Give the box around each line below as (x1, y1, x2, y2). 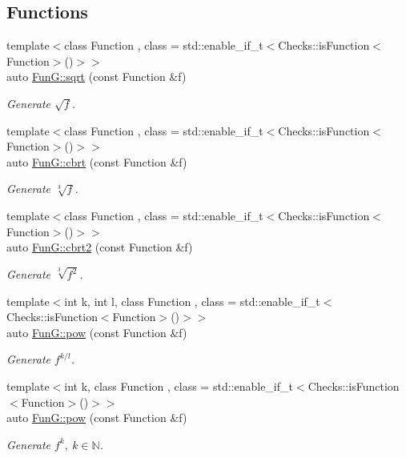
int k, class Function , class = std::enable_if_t (64, 377, 293, 394)
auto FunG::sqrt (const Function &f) (6, 68, 187, 85)
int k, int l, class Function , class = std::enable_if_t (64, 292, 320, 309)
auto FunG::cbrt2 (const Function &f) (6, 239, 193, 255)
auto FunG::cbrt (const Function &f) (6, 153, 187, 170)
